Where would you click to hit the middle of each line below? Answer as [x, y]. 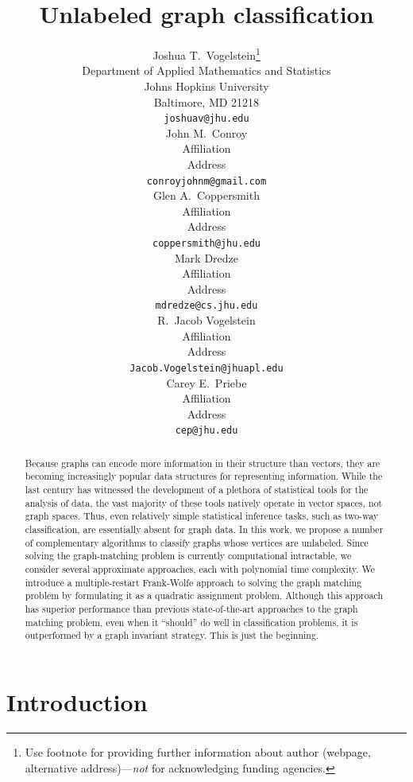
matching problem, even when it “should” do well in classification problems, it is [191, 622]
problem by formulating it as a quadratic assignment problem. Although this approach [204, 595]
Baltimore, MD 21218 [206, 101]
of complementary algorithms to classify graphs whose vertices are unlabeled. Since [197, 542]
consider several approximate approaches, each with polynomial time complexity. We [200, 569]
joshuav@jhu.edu [206, 119]
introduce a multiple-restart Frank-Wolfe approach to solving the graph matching [193, 582]
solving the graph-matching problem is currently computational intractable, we [188, 556]
